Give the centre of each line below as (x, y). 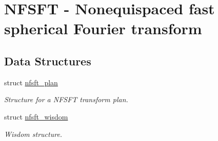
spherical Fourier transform (103, 28)
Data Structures (48, 61)
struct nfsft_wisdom (36, 116)
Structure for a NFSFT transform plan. (66, 99)
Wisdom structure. (33, 134)
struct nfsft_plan (31, 82)
